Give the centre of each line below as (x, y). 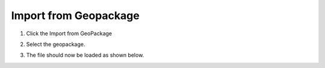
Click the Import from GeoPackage (69, 33)
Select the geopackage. (56, 44)
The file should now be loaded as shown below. (85, 55)
